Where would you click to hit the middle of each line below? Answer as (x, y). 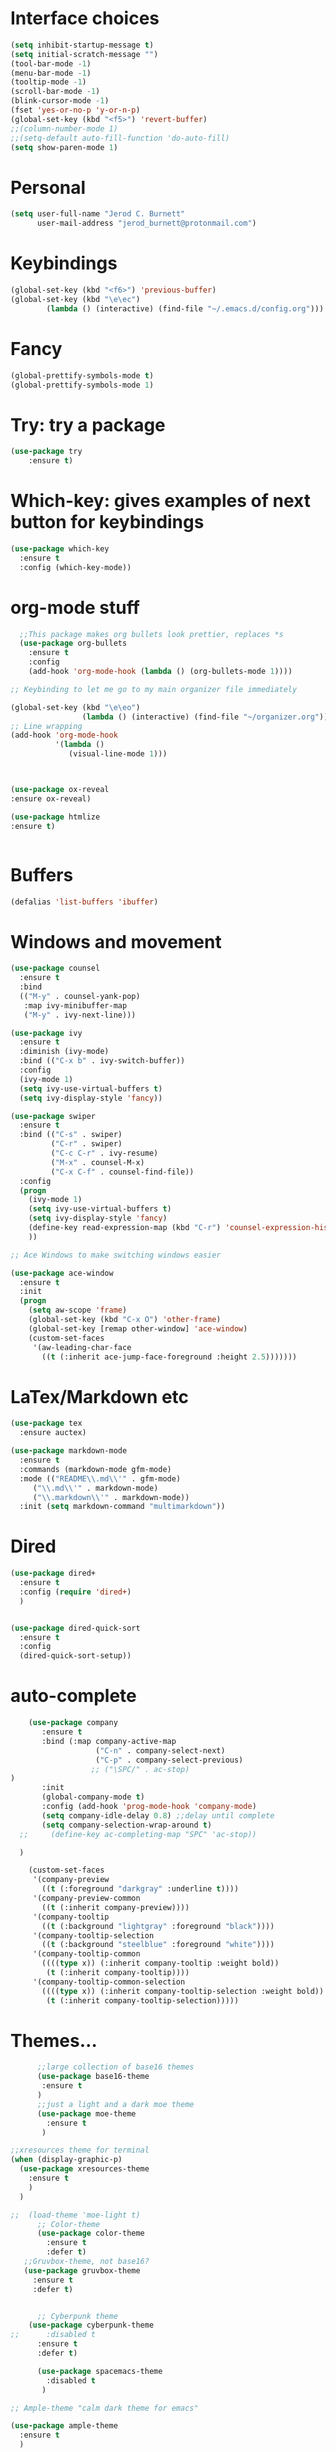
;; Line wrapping (46, 726)
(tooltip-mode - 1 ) (48, 82)
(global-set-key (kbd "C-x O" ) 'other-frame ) (125, 1320)
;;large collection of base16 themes (115, 2067)
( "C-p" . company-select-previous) (169, 1760)
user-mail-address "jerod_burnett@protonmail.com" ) (146, 223)
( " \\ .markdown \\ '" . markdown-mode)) (111, 1497)
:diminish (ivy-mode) (64, 1052)
